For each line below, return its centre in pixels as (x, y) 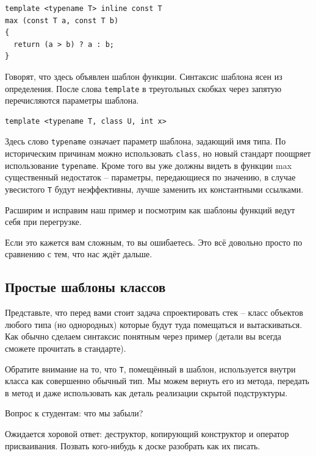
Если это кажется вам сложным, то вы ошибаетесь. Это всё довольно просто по (154, 242)
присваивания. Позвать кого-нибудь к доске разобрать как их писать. (133, 445)
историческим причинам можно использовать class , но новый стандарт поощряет (158, 153)
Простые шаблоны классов (85, 287)
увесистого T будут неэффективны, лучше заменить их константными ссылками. (154, 189)
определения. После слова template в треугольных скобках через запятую (143, 88)
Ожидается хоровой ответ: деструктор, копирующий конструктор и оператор (147, 434)
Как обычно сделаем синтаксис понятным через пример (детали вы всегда (143, 336)
